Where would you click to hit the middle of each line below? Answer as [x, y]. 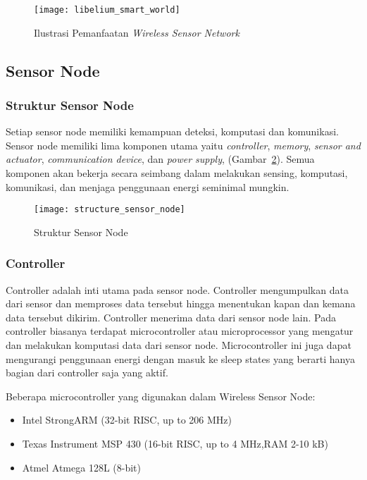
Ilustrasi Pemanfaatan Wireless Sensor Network [137, 32]
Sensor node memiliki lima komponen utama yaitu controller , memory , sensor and [183, 145]
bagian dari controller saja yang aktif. [87, 373]
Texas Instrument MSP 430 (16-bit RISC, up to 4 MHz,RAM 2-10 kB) [175, 444]
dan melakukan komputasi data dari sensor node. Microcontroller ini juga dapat [179, 345]
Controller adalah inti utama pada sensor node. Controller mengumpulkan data [177, 289]
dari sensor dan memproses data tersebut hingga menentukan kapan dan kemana [181, 303]
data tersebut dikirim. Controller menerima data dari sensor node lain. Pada [171, 317]
